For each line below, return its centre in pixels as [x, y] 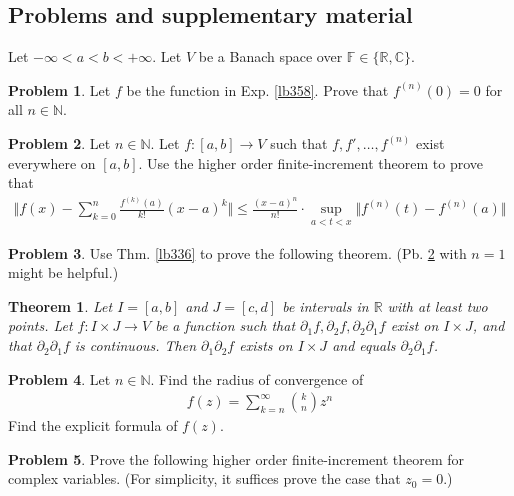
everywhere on [52, 162]
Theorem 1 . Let [60, 305]
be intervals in [325, 305]
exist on [414, 325]
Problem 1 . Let [59, 89]
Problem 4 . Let [59, 378]
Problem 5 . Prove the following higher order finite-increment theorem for [236, 458]
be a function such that [225, 325]
